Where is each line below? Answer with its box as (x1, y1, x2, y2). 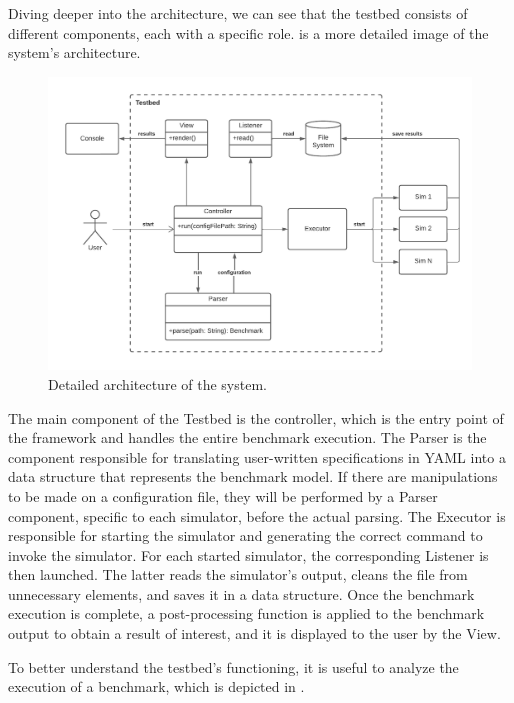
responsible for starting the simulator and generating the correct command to (8, 525, 483, 546)
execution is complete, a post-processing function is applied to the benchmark (8, 603, 485, 624)
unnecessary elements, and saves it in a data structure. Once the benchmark (8, 583, 475, 604)
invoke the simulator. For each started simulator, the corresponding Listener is (8, 544, 489, 565)
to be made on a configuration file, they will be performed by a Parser (8, 485, 438, 506)
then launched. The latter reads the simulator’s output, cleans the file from (8, 564, 468, 585)
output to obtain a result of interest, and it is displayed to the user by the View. (8, 623, 501, 644)
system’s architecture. (8, 42, 141, 63)
